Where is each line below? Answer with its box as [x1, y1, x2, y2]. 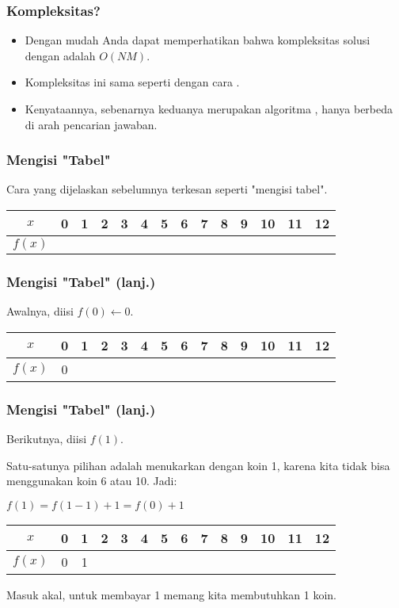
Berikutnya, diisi [6, 430, 87, 447]
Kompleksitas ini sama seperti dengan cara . [25, 74, 240, 90]
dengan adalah [25, 47, 96, 63]
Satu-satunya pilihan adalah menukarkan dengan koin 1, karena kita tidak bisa [6, 457, 390, 473]
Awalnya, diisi [6, 303, 74, 319]
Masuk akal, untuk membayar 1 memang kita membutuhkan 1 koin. [6, 586, 337, 602]
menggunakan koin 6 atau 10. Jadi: [6, 472, 177, 489]
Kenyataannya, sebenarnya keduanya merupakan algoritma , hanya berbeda [25, 101, 393, 117]
